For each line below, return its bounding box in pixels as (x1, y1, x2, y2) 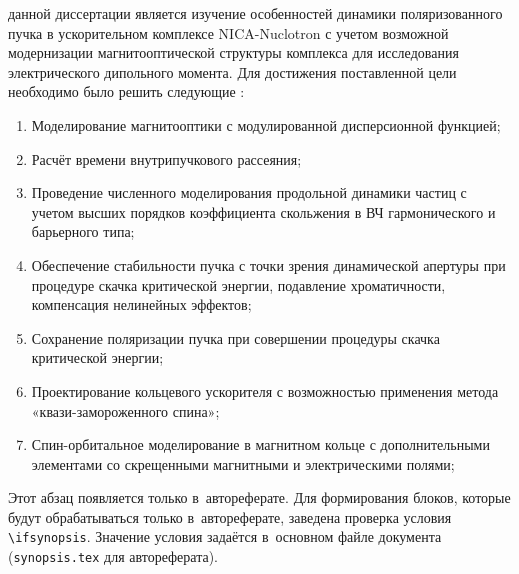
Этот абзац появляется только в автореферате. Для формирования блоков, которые (8, 487, 511, 508)
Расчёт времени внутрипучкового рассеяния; (31, 148, 302, 169)
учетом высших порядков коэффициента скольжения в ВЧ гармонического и (31, 201, 496, 222)
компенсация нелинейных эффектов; (31, 294, 252, 315)
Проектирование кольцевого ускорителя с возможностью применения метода (31, 380, 499, 401)
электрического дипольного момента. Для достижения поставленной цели (8, 61, 457, 82)
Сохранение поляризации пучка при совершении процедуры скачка (31, 327, 440, 348)
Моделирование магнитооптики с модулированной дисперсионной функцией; (31, 114, 501, 135)
